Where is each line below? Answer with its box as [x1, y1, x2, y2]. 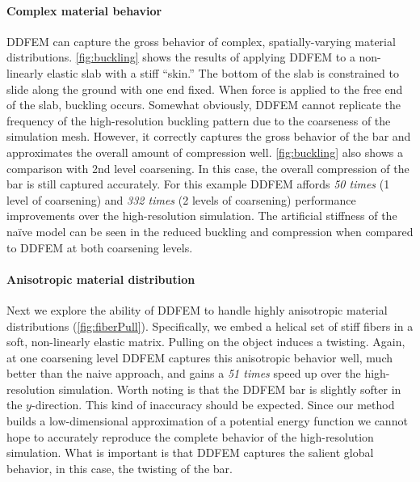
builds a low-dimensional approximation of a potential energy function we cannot [6, 412, 408, 429]
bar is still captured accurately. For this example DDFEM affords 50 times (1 [6, 175, 390, 192]
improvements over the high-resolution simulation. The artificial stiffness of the [6, 207, 397, 224]
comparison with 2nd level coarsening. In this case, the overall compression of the [6, 159, 409, 176]
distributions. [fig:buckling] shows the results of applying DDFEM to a [6, 49, 355, 66]
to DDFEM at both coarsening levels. [6, 239, 193, 256]
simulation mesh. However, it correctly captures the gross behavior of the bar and [6, 128, 411, 145]
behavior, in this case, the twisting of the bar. [6, 459, 233, 476]
